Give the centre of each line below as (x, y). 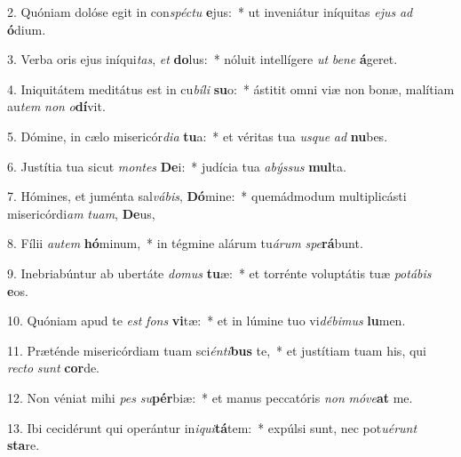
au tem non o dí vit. (56, 106)
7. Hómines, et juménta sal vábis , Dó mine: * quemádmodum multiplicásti (207, 196)
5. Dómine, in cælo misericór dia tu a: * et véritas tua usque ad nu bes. (198, 136)
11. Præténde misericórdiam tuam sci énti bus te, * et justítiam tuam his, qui (217, 350)
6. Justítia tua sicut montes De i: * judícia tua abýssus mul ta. (177, 166)
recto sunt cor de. (54, 368)
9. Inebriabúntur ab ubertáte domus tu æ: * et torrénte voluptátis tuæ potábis (219, 273)
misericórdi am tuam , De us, (81, 213)
